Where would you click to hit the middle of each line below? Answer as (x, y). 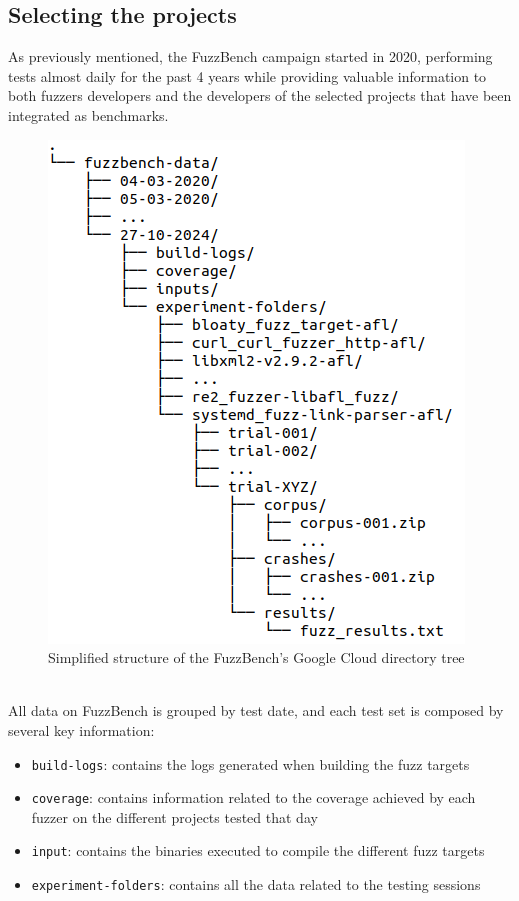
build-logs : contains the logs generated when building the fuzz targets (250, 763)
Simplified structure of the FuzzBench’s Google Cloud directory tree (256, 657)
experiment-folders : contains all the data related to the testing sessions (256, 884)
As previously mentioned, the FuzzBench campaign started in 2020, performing (250, 56)
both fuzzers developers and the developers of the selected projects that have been (260, 95)
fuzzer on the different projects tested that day (174, 816)
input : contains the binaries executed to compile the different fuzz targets (258, 850)
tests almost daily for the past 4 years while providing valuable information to (247, 75)
